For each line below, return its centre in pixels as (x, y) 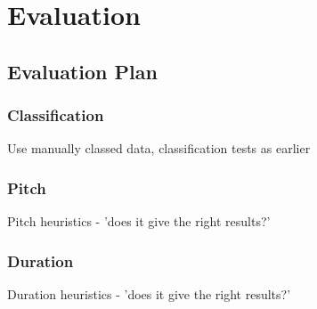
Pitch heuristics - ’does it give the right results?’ (139, 221)
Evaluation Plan (82, 71)
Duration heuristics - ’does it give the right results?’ (149, 294)
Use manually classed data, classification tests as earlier (159, 148)
